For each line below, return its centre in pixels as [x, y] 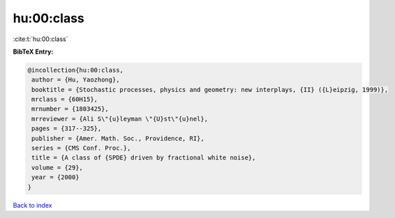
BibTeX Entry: [33, 52]
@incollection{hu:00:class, [75, 70]
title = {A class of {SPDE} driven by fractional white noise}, [144, 158]
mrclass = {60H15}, [65, 100]
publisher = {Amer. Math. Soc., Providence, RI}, [118, 138]
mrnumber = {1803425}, [70, 109]
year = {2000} [55, 177]
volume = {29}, [58, 168]
